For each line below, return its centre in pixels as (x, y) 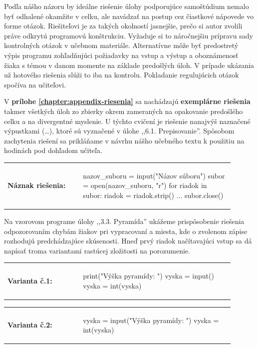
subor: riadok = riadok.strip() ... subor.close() (153, 195)
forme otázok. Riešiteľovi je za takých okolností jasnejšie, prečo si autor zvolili (123, 26)
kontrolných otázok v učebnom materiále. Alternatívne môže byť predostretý (121, 45)
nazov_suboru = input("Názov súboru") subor (154, 175)
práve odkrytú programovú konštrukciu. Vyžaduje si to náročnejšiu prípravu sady (129, 35)
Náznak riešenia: (37, 185)
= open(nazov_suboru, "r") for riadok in (145, 185)
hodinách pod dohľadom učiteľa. (53, 150)
